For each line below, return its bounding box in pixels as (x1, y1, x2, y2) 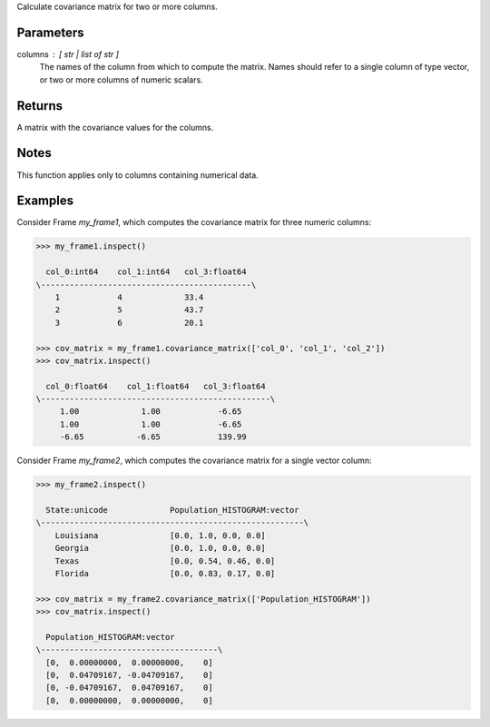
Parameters (16, 25, 84, 40)
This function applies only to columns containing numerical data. (16, 169, 259, 181)
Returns (16, 98, 64, 113)
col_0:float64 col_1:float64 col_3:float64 (45, 381, 267, 391)
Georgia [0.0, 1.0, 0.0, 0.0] (54, 543, 267, 554)
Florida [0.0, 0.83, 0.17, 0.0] (54, 568, 276, 578)
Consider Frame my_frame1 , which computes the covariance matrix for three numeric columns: (16, 217, 372, 228)
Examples (16, 193, 74, 209)
